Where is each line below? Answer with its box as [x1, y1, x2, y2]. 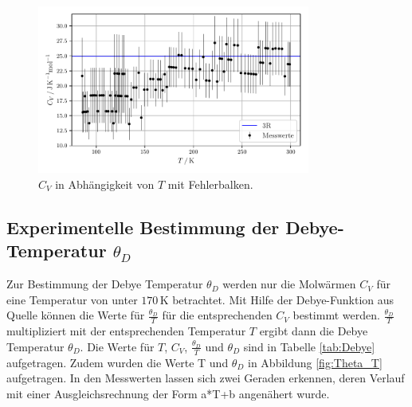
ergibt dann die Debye [259, 323, 368, 339]
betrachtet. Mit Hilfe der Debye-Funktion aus [172, 291, 394, 307]
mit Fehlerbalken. [167, 176, 253, 193]
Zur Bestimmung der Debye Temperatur [6, 276, 203, 292]
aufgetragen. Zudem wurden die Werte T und [6, 354, 229, 370]
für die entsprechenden [162, 307, 273, 323]
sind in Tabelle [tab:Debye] [243, 338, 375, 354]
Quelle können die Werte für [6, 307, 145, 323]
